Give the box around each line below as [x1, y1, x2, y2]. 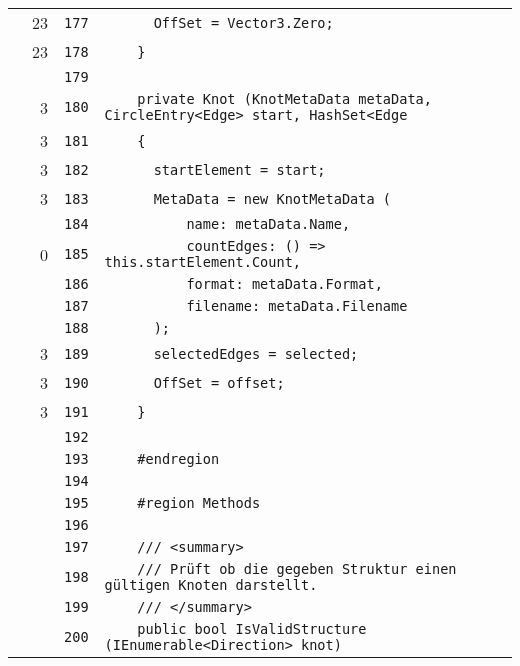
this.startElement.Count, [104, 254, 301, 270]
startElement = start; [153, 161, 326, 178]
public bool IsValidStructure [137, 621, 367, 637]
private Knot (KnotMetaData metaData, [137, 91, 432, 107]
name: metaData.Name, [186, 216, 351, 232]
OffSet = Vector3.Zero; [153, 14, 334, 31]
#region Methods [137, 495, 261, 511]
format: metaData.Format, [186, 276, 383, 292]
